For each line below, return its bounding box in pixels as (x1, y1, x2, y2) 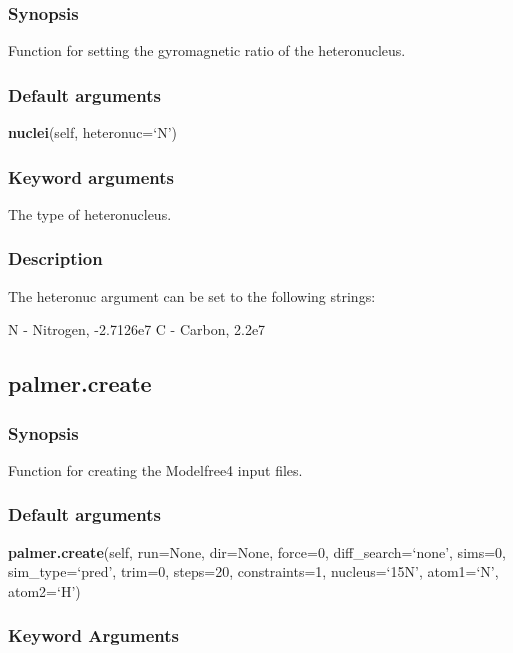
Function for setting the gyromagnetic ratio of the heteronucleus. (8, 40, 406, 61)
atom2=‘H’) (8, 580, 81, 601)
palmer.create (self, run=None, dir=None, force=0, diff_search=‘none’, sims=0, (8, 541, 506, 562)
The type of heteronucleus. (8, 203, 172, 224)
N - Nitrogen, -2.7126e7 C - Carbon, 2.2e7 (8, 319, 266, 340)
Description (8, 246, 103, 271)
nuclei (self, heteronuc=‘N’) (8, 122, 177, 143)
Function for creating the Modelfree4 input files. (8, 459, 303, 480)
